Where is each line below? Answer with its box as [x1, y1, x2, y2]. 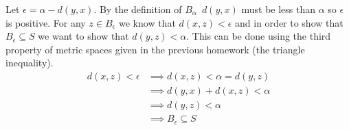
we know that [119, 15, 176, 29]
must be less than [241, 2, 316, 16]
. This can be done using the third [186, 29, 331, 43]
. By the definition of [93, 2, 182, 16]
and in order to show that [235, 15, 344, 29]
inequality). [5, 55, 54, 70]
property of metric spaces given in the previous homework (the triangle [5, 42, 305, 56]
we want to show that [38, 29, 129, 43]
